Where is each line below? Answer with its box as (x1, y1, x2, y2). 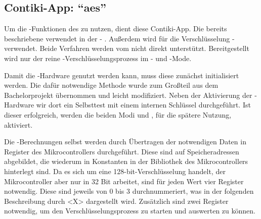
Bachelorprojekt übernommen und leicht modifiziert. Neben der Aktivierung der (4, 89, 252, 100)
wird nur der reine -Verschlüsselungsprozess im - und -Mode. (4, 52, 192, 63)
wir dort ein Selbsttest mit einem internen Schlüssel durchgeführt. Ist (36, 99, 251, 110)
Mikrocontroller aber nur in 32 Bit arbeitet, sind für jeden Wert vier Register (4, 176, 244, 186)
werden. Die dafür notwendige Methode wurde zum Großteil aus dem (4, 80, 219, 90)
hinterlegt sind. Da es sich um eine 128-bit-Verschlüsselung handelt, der (4, 166, 226, 176)
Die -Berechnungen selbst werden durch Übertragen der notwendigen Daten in (4, 136, 246, 147)
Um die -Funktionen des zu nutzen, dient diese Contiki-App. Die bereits (4, 23, 227, 34)
